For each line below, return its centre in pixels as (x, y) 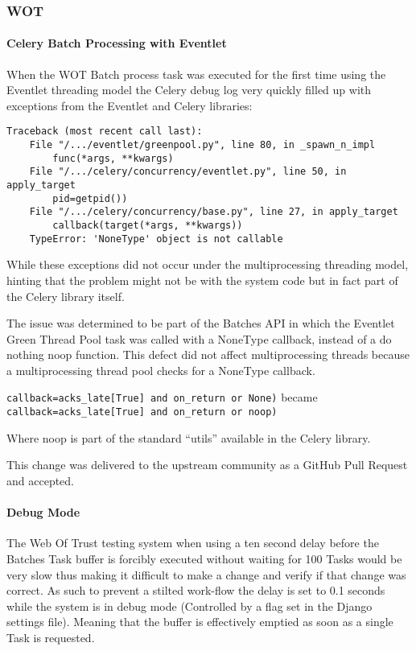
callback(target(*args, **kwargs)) (148, 226)
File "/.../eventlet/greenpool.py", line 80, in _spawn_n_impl (202, 145)
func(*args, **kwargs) (113, 158)
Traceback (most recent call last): (105, 132)
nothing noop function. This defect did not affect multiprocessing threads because (208, 354)
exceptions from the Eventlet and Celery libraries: (130, 105)
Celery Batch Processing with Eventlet (117, 43)
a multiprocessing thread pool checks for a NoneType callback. (161, 370)
